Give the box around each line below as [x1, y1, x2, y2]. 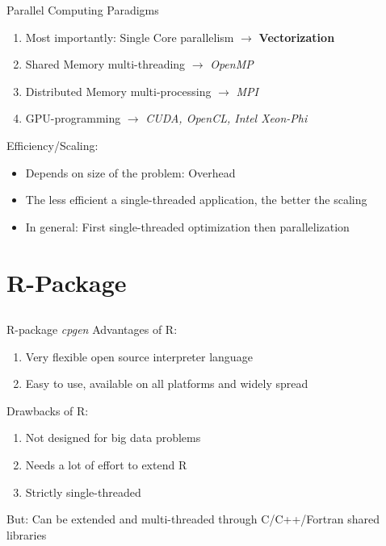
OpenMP [210, 56, 254, 73]
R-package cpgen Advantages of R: [6, 321, 178, 338]
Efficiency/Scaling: [6, 136, 99, 153]
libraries [6, 526, 47, 543]
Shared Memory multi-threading [25, 56, 186, 73]
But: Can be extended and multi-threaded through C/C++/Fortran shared [6, 511, 380, 527]
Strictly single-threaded [25, 483, 141, 500]
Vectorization [258, 28, 335, 45]
